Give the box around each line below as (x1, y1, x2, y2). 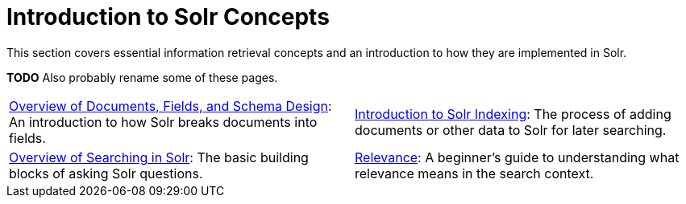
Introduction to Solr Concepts (6, 3, 330, 31)
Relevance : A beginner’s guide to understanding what (355, 149, 680, 165)
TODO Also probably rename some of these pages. (6, 70, 278, 84)
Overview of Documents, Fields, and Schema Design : (9, 97, 332, 114)
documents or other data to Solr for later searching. (355, 121, 667, 138)
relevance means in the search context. (355, 165, 594, 182)
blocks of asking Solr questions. (9, 165, 203, 182)
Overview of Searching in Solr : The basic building (9, 149, 309, 165)
